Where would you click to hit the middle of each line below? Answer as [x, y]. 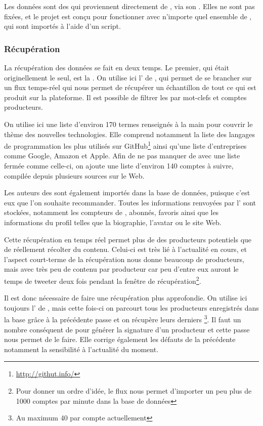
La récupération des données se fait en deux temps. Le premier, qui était [117, 67]
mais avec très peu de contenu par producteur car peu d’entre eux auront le [121, 269]
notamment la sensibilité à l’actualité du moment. [81, 349]
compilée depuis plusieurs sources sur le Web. [74, 175]
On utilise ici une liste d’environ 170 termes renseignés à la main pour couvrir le [128, 124]
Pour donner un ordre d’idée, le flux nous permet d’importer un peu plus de [134, 391]
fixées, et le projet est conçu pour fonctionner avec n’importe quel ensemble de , [128, 16]
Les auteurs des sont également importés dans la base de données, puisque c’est [127, 193]
